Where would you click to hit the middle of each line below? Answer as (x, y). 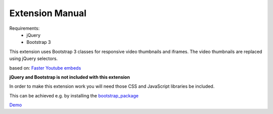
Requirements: (25, 28)
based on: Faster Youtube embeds (45, 68)
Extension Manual (48, 13)
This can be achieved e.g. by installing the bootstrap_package (74, 95)
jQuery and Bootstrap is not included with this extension (70, 77)
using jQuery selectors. (34, 59)
